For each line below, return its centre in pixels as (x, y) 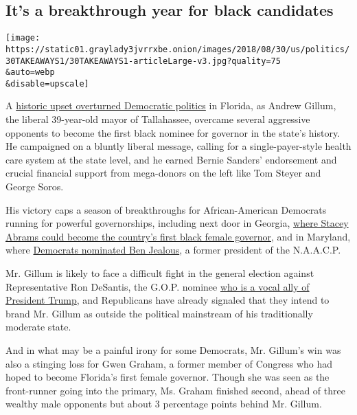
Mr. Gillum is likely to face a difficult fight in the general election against (160, 273)
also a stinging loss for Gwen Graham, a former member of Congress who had (169, 363)
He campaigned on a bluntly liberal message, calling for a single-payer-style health (178, 146)
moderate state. (38, 327)
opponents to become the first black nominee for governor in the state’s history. (173, 132)
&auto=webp (30, 72)
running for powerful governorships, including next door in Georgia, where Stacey (177, 223)
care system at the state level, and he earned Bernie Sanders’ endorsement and (171, 159)
